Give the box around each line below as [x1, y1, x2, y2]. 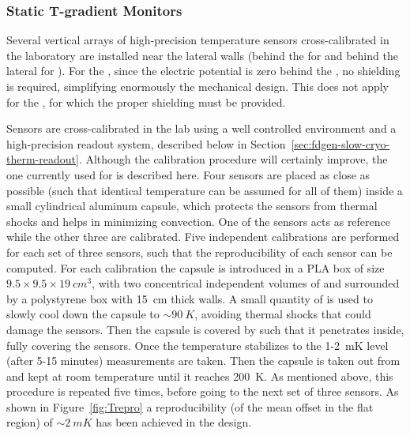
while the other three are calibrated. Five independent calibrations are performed [6, 228, 400, 245]
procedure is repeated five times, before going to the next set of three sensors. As [6, 383, 399, 400]
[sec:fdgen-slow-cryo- [291, 135, 390, 152]
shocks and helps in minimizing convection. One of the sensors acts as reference [6, 212, 391, 229]
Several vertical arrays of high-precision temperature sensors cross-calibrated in [6, 32, 389, 48]
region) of [6, 414, 53, 430]
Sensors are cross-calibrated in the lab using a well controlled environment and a [6, 120, 397, 137]
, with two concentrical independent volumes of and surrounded [92, 275, 400, 291]
